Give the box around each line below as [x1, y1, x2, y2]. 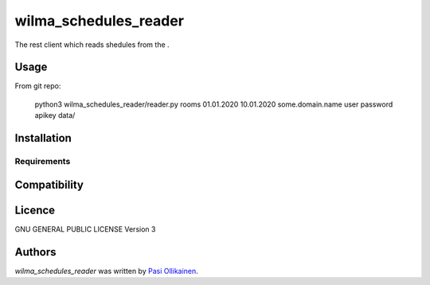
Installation [14, 131, 72, 145]
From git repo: [14, 81, 61, 91]
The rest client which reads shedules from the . [14, 40, 170, 49]
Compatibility [14, 178, 84, 191]
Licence [14, 203, 56, 217]
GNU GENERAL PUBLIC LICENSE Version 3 [14, 224, 156, 234]
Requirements [14, 156, 71, 167]
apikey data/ [34, 111, 76, 120]
